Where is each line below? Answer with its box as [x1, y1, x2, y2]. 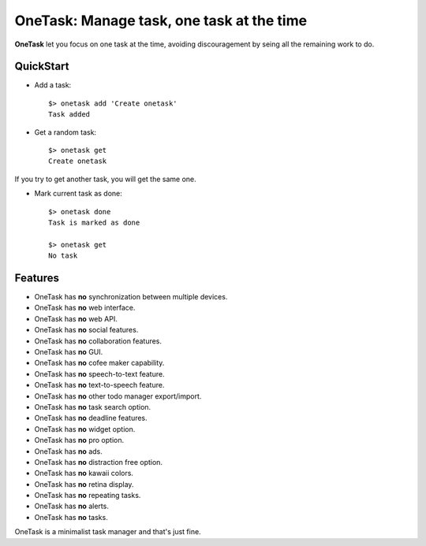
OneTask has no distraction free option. [34, 457, 163, 466]
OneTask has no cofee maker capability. [34, 358, 165, 368]
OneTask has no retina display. [34, 479, 134, 488]
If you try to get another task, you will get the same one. [14, 174, 196, 184]
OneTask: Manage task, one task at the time [14, 12, 308, 29]
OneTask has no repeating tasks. [34, 491, 141, 500]
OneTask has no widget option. [34, 424, 136, 433]
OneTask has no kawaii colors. [34, 469, 134, 478]
